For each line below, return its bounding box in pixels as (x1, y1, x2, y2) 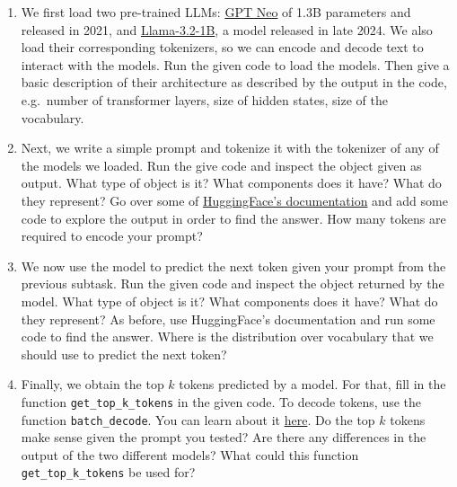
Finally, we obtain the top (21, 375, 164, 394)
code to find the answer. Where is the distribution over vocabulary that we (21, 327, 434, 346)
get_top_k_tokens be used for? (21, 463, 196, 482)
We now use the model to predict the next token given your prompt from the (21, 256, 446, 275)
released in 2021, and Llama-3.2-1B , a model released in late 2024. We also (21, 20, 433, 39)
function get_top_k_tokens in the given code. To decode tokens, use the (21, 392, 422, 411)
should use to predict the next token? (21, 344, 227, 363)
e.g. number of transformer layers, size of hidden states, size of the (21, 90, 388, 109)
